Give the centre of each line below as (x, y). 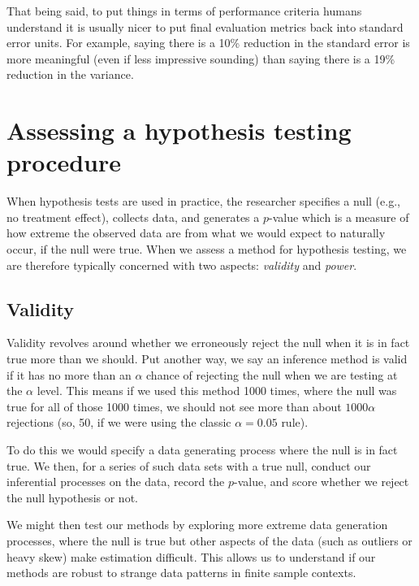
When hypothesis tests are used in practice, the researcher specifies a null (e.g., (203, 201)
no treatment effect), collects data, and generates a (133, 217)
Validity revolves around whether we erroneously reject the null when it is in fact (208, 343)
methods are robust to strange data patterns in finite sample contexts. (181, 573)
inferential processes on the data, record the (116, 482)
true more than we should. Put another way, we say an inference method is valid (207, 359)
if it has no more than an (69, 374)
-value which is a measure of (339, 217)
